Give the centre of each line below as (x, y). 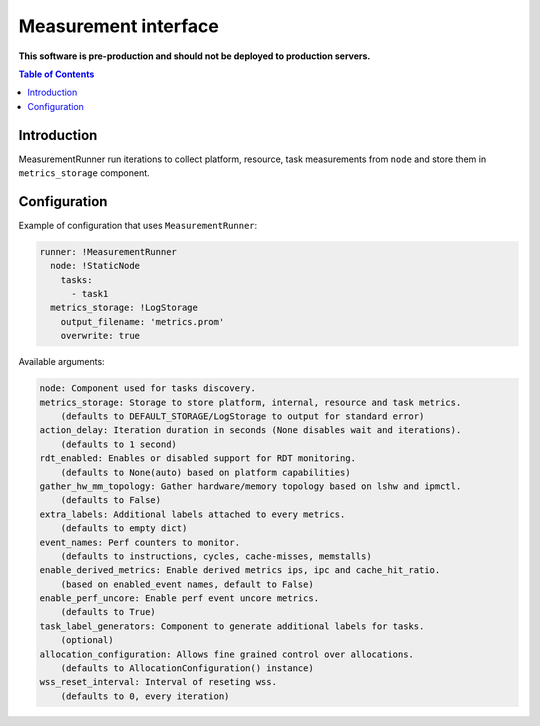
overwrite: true (100, 336)
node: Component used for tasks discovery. (148, 388)
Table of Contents (56, 74)
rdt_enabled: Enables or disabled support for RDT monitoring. (198, 458)
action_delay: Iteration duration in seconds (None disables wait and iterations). (250, 430)
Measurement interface (118, 26)
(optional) (87, 640)
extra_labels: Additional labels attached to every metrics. (192, 514)
